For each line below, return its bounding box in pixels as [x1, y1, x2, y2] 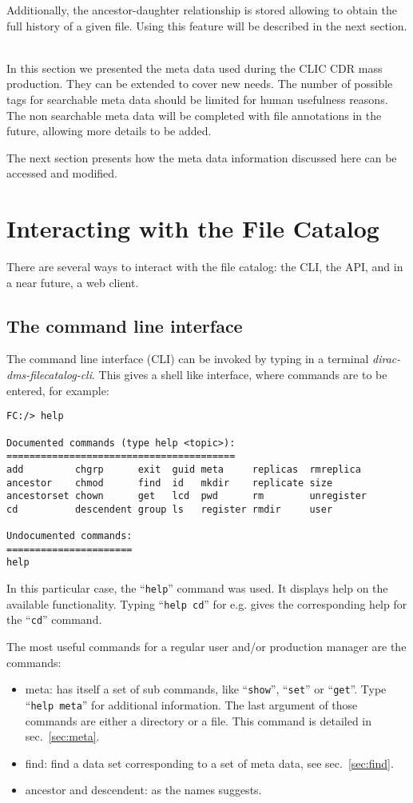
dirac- [371, 350, 401, 367]
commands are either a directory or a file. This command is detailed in [25, 712, 372, 729]
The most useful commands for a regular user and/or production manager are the [6, 638, 407, 655]
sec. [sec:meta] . [25, 728, 100, 745]
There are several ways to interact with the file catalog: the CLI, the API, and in [6, 258, 403, 275]
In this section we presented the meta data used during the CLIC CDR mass [6, 59, 383, 76]
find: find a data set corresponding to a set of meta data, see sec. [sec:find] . [25, 754, 394, 771]
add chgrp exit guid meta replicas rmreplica [6, 463, 361, 475]
